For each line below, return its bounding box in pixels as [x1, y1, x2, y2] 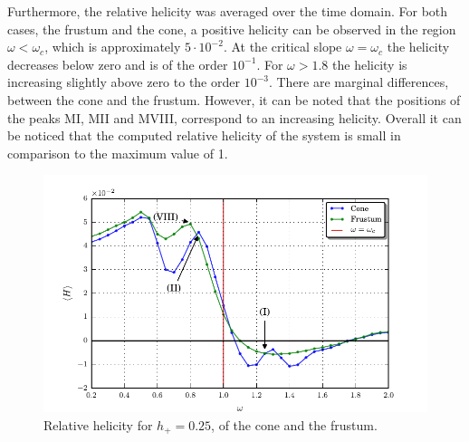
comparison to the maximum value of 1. [7, 143, 228, 162]
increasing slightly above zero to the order [7, 72, 240, 91]
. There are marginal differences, [268, 72, 449, 91]
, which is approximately [44, 37, 181, 56]
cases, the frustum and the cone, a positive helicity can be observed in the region [7, 19, 456, 38]
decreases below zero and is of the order [7, 54, 228, 73]
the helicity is [332, 54, 407, 73]
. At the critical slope [223, 37, 342, 56]
